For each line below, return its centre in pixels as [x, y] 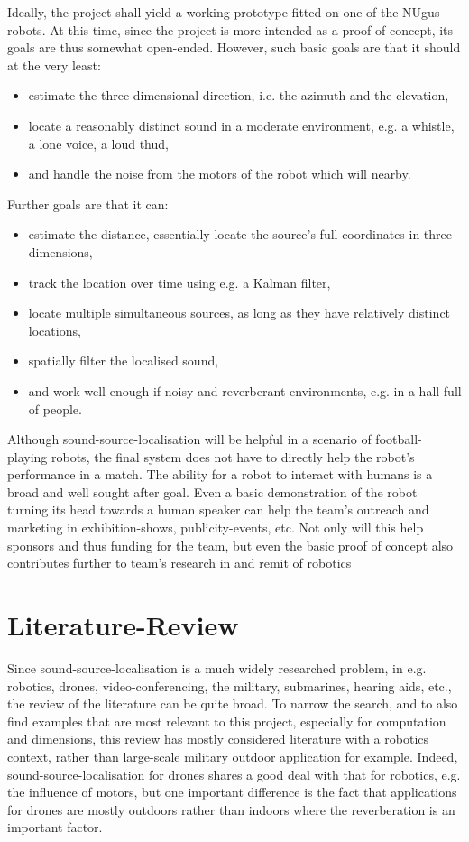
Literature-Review [123, 625]
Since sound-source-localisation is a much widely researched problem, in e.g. [217, 667]
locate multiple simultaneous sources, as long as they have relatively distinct [239, 313]
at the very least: [54, 65]
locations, [55, 330]
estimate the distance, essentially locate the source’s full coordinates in [224, 234]
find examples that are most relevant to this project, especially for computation [227, 721]
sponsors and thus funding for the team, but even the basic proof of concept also [230, 545]
